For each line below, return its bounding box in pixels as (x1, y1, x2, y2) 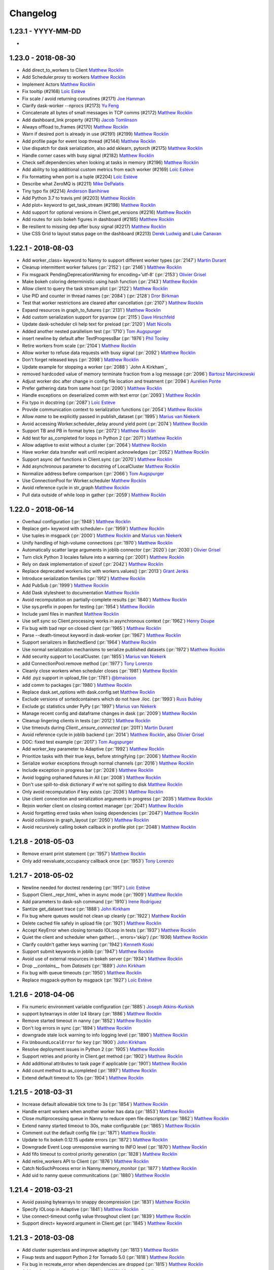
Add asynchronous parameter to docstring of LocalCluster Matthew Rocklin (22, 463, 180, 469)
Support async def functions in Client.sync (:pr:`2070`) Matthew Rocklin (22, 456, 173, 462)
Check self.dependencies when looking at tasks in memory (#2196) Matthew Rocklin (22, 160, 199, 166)
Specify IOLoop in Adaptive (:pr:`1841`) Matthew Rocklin (22, 1206, 139, 1212)
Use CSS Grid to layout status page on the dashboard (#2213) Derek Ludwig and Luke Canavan (22, 230, 222, 236)
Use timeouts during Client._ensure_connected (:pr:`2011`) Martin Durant (22, 724, 174, 731)
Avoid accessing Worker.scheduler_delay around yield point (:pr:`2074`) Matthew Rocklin (22, 421, 208, 427)
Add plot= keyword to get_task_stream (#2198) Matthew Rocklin (22, 202, 156, 208)
